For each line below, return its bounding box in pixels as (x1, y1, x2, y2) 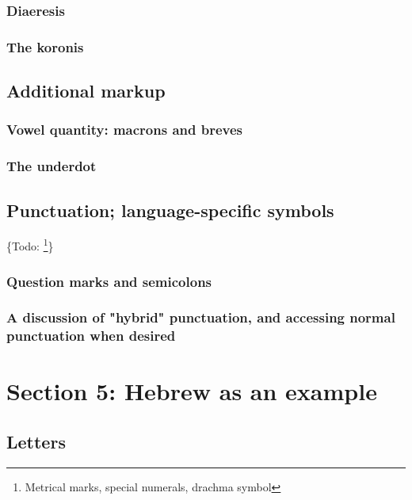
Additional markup (6, 78, 166, 103)
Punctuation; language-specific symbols (6, 197, 334, 222)
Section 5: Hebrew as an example (6, 375, 377, 407)
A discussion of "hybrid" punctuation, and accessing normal (6, 307, 395, 327)
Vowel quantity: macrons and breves (6, 120, 242, 139)
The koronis (6, 36, 84, 56)
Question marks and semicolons (6, 271, 212, 291)
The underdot (6, 156, 97, 176)
